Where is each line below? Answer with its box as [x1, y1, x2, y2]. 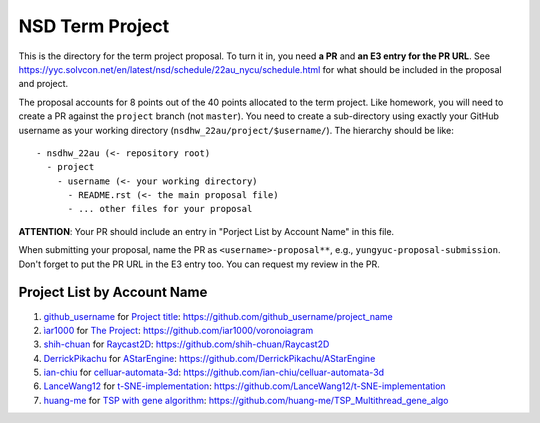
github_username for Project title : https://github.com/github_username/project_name [43, 310, 394, 322]
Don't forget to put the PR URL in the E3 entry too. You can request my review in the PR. [18, 258, 380, 270]
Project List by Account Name [18, 284, 208, 301]
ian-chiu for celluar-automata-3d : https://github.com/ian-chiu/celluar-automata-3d [43, 366, 385, 379]
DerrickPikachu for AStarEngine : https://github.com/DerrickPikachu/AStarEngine [43, 352, 376, 364]
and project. [18, 78, 69, 90]
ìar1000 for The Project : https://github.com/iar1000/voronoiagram [43, 324, 314, 336]
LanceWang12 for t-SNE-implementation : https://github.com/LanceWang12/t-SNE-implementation [43, 380, 446, 392]
